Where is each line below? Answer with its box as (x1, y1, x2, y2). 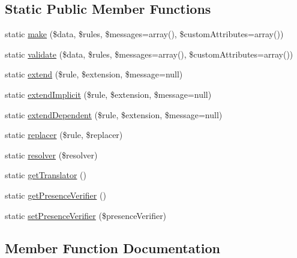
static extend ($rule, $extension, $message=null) (5, 68, 183, 80)
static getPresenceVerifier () (5, 188, 106, 201)
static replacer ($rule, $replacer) (5, 128, 123, 141)
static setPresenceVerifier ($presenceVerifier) (5, 209, 167, 221)
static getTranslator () (5, 169, 86, 181)
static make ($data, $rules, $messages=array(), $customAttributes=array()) (5, 28, 284, 40)
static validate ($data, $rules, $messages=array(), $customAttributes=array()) (5, 47, 293, 60)
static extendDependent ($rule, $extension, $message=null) (5, 108, 223, 121)
